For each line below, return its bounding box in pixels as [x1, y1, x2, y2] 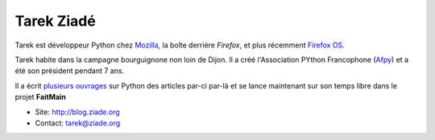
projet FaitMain [14, 93, 66, 102]
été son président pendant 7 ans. [14, 66, 125, 76]
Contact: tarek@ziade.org [35, 117, 121, 128]
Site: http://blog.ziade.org [35, 107, 120, 117]
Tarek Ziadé [14, 12, 96, 30]
